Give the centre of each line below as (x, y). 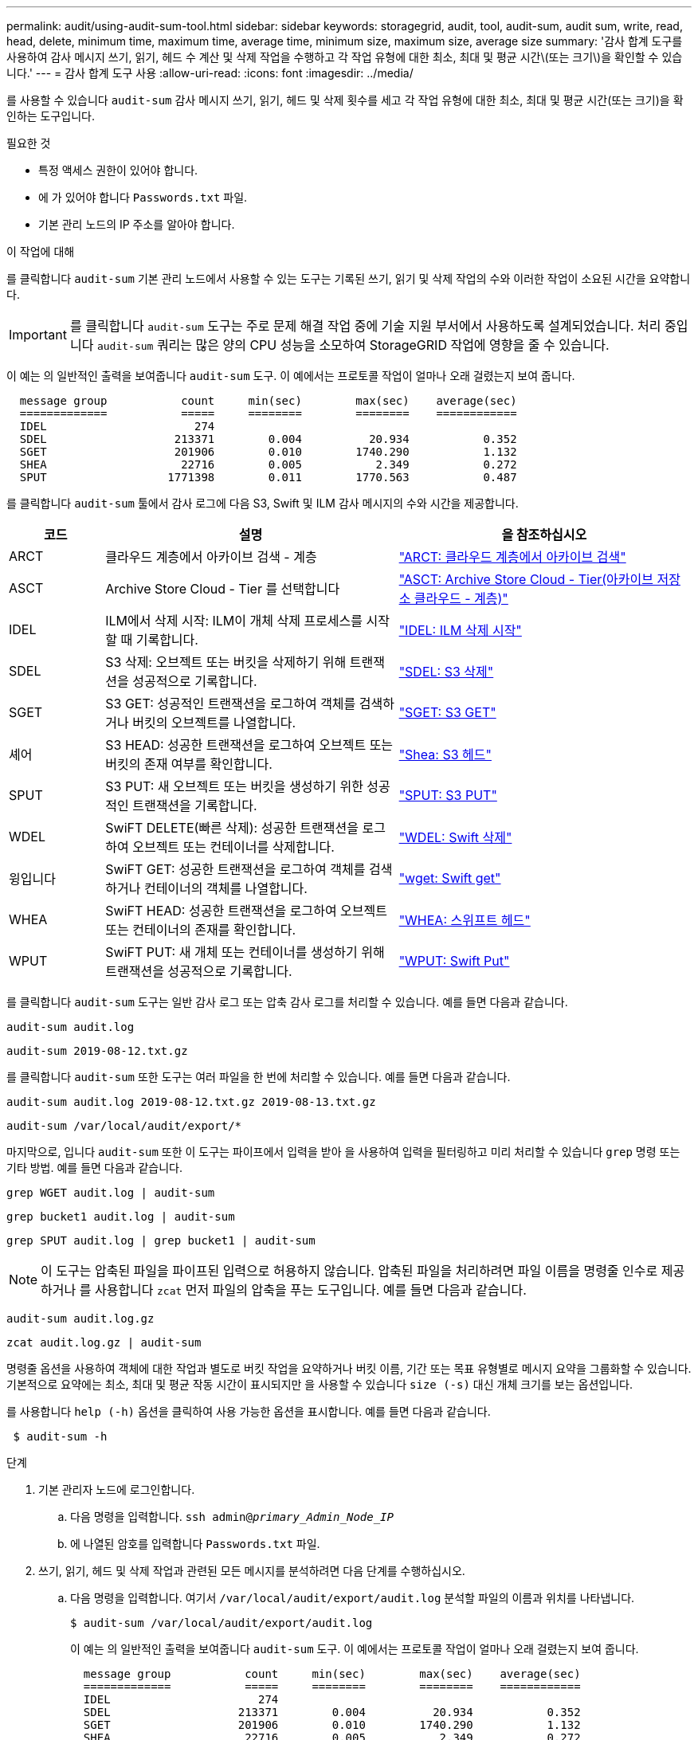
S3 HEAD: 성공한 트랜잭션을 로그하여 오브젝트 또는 (249, 745)
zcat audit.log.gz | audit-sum (104, 1342)
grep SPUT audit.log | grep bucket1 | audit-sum (161, 1240)
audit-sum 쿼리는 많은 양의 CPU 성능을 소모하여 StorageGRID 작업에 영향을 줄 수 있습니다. (353, 345)
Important (38, 335)
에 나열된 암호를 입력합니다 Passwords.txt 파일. (195, 1544)
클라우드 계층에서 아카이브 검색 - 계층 (211, 557)
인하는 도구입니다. (51, 116)
